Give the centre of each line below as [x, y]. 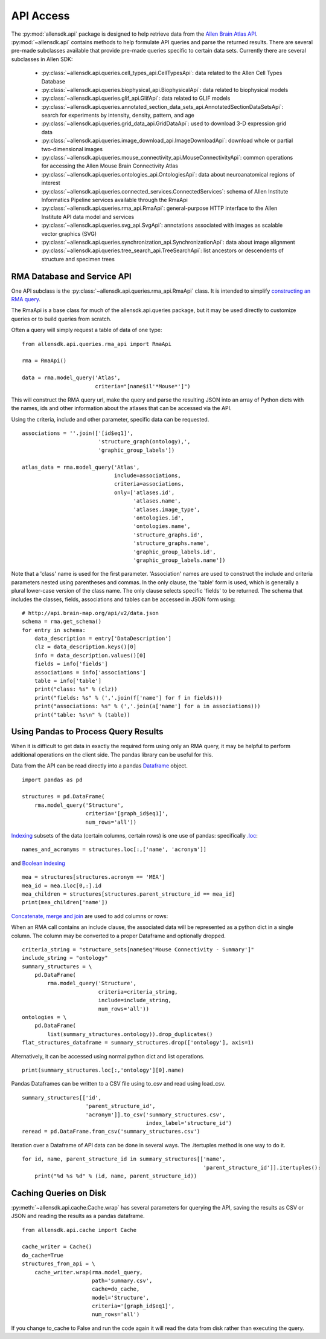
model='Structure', [120, 1298]
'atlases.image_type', [167, 509]
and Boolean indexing [38, 863]
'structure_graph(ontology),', [144, 442]
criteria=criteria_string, [138, 992]
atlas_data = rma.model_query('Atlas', [81, 467]
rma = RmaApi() [44, 361]
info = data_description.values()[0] [90, 655]
